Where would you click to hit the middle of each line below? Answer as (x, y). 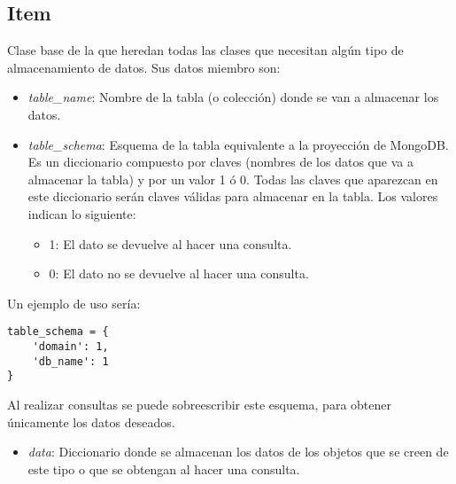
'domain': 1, (70, 346)
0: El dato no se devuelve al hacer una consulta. (179, 273)
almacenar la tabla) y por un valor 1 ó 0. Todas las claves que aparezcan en (233, 179)
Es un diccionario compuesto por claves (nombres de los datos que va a (220, 162)
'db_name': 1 (70, 361)
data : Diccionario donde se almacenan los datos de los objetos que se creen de (238, 452)
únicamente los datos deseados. (91, 422)
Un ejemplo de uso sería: (74, 303)
